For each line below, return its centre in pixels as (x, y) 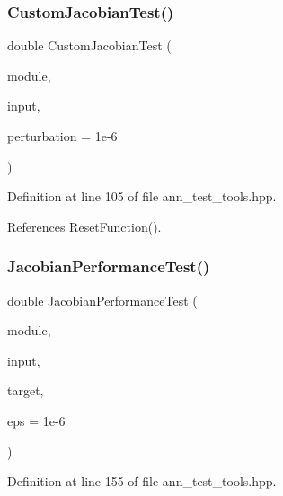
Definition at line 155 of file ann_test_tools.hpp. (142, 481)
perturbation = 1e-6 (62, 136)
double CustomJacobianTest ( (89, 45)
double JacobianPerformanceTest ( (102, 300)
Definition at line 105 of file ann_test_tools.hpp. (142, 196)
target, (26, 390)
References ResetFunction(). (84, 226)
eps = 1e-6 (36, 420)
